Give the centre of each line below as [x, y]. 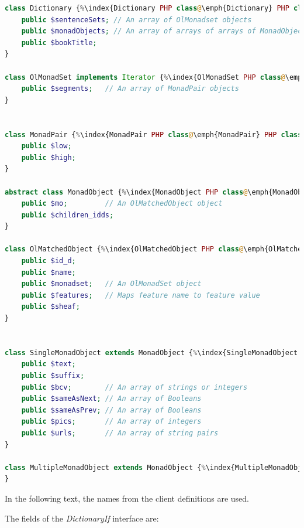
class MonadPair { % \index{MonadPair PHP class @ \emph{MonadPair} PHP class [153, 134]
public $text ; [49, 364]
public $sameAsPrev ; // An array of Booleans [111, 410]
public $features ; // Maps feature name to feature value [141, 295]
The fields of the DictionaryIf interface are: [82, 518]
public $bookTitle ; [59, 42]
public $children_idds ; [68, 215]
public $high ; [49, 157]
